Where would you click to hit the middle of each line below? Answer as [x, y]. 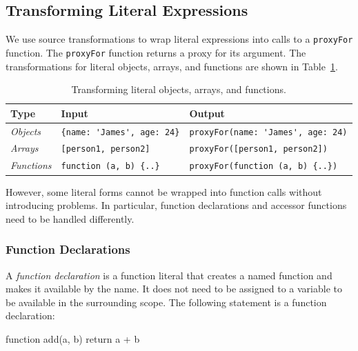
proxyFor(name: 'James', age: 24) [268, 132]
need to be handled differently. [70, 218]
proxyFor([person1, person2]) [258, 149]
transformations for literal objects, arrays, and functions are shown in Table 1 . [172, 66]
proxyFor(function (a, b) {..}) [263, 167]
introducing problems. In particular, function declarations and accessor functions [176, 205]
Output [207, 113]
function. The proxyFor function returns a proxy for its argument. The [156, 52]
